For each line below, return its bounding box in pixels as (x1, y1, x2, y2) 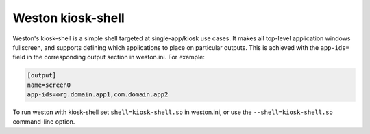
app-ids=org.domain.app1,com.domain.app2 (27, 91, 169, 98)
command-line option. (12, 118, 75, 126)
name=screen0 (27, 81, 71, 89)
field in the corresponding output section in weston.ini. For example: (12, 53, 206, 62)
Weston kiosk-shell (12, 10, 125, 25)
